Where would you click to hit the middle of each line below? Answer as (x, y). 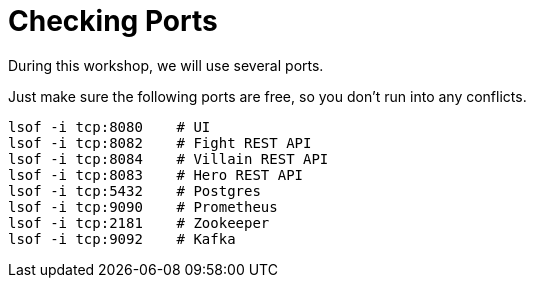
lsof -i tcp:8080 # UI (109, 126)
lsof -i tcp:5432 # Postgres (134, 190)
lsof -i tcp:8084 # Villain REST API (168, 158)
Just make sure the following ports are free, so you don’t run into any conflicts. (267, 96)
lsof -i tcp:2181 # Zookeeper (139, 222)
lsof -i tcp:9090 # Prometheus (143, 206)
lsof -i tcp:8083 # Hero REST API (156, 174)
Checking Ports (113, 21)
